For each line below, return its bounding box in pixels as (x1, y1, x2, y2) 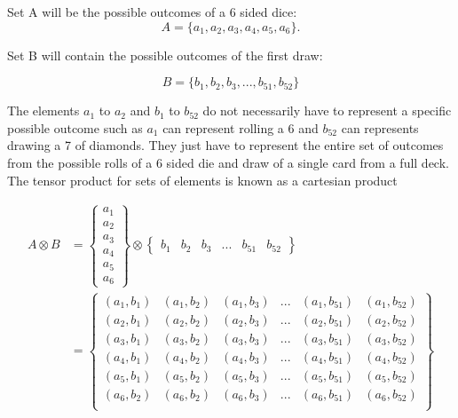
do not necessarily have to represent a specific (202, 101, 452, 120)
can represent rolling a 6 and (162, 118, 319, 137)
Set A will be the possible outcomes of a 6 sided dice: (7, 3, 297, 20)
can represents (341, 118, 419, 137)
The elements (7, 101, 80, 120)
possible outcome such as (7, 118, 143, 137)
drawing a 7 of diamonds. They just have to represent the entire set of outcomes (7, 136, 444, 154)
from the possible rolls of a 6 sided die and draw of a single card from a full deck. (7, 153, 449, 171)
